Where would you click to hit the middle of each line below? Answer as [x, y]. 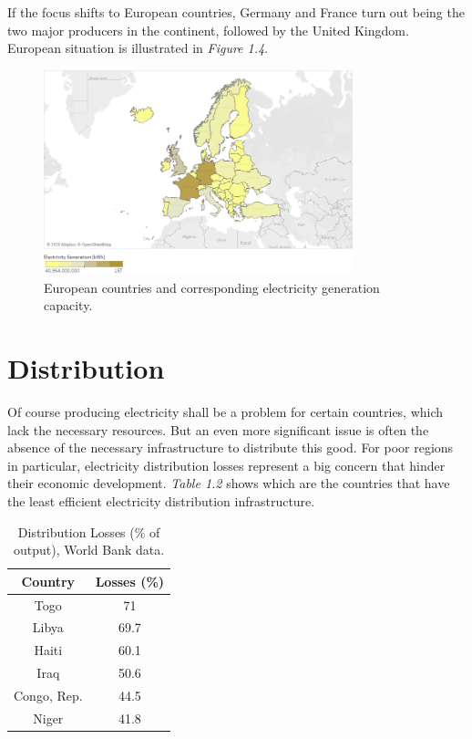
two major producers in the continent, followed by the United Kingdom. [208, 30]
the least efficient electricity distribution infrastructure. [161, 500]
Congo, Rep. [48, 695]
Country [48, 581]
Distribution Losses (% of [89, 531]
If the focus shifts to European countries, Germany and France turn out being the [236, 12]
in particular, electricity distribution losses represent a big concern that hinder [226, 465]
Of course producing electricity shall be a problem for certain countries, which [226, 411]
